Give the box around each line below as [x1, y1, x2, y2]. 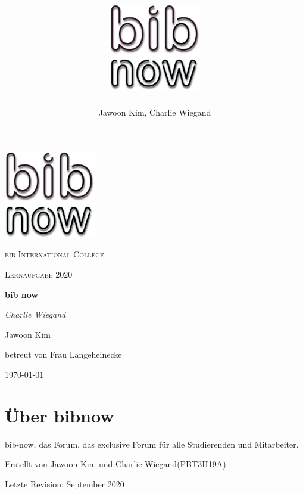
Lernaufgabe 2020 [5, 268, 73, 281]
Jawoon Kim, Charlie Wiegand [98, 106, 211, 119]
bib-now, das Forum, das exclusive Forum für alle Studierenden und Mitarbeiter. [5, 437, 299, 450]
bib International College [5, 248, 104, 260]
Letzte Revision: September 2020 [5, 477, 124, 490]
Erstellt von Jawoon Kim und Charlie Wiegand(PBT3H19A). [5, 458, 229, 470]
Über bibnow [5, 403, 114, 427]
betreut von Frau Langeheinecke [5, 348, 122, 361]
